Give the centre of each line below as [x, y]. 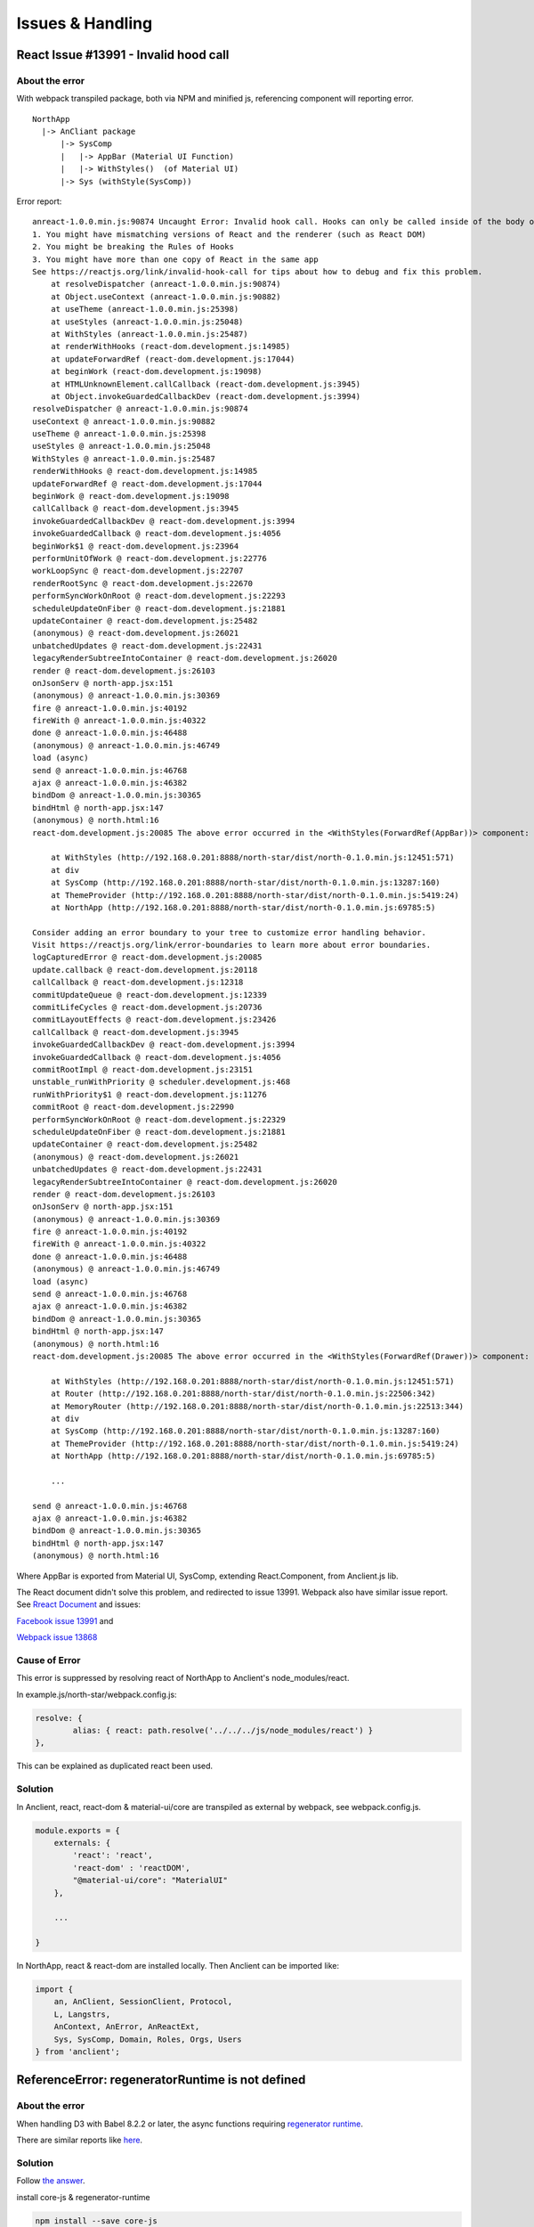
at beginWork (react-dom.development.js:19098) [156, 371]
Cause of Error [49, 1660]
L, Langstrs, [82, 2014]
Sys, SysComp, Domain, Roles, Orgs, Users [148, 2039]
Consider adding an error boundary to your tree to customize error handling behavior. [230, 932]
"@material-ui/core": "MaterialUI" [150, 1880]
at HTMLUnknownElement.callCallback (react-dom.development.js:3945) [206, 384]
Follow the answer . [51, 2181]
